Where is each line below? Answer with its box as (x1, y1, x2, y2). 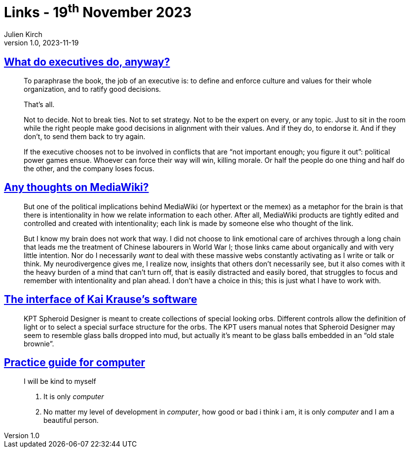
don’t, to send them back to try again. (24, 132, 146, 141)
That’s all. (24, 100, 55, 109)
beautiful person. (43, 416, 99, 425)
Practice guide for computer (4, 356, 145, 369)
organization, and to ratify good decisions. (24, 84, 161, 93)
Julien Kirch (4, 30, 42, 39)
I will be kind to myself (24, 377, 96, 386)
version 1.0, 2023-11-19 (4, 38, 79, 47)
